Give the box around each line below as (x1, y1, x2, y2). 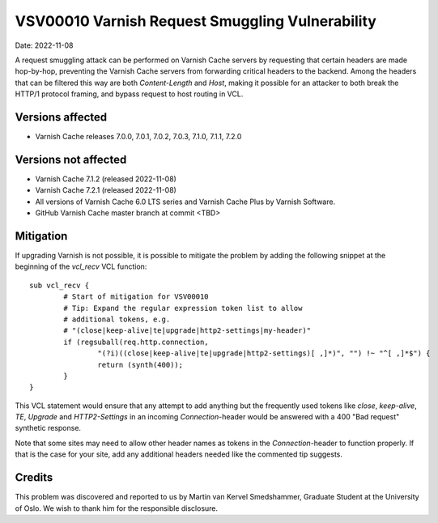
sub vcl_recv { (29, 280, 90, 290)
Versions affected (15, 110, 108, 124)
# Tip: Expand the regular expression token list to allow (63, 304, 303, 313)
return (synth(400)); (97, 360, 184, 369)
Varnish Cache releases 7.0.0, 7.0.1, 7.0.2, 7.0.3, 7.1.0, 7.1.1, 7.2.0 (35, 132, 242, 142)
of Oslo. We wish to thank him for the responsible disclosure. (15, 503, 219, 513)
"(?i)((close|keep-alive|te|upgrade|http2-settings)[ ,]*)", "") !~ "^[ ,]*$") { (97, 349, 431, 358)
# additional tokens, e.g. (63, 314, 171, 324)
